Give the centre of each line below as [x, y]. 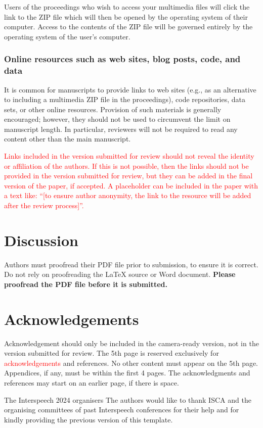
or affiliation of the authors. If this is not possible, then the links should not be [126, 165]
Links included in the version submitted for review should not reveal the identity [129, 156]
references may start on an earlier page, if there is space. [92, 383]
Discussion [41, 240]
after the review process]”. [44, 205]
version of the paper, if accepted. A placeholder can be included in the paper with [131, 185]
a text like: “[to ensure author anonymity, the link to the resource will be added [128, 195]
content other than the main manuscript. [68, 139]
